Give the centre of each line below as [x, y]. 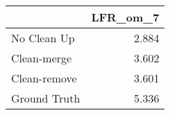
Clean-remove [44, 78]
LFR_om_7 [125, 17]
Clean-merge [42, 58]
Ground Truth [46, 98]
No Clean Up [43, 38]
